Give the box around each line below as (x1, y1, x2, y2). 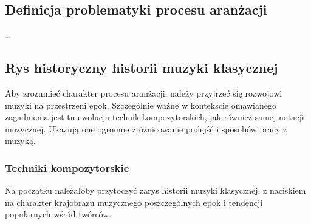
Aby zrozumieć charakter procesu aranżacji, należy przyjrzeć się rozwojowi (5, 87, 282, 99)
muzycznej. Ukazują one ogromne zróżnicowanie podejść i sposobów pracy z (5, 122, 287, 135)
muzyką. (5, 134, 36, 147)
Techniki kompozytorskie (5, 160, 129, 175)
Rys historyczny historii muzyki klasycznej (5, 58, 278, 77)
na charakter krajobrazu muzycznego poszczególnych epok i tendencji (5, 195, 263, 208)
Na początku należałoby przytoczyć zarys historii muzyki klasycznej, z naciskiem (5, 184, 306, 197)
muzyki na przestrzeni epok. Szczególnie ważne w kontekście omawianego (5, 98, 276, 111)
